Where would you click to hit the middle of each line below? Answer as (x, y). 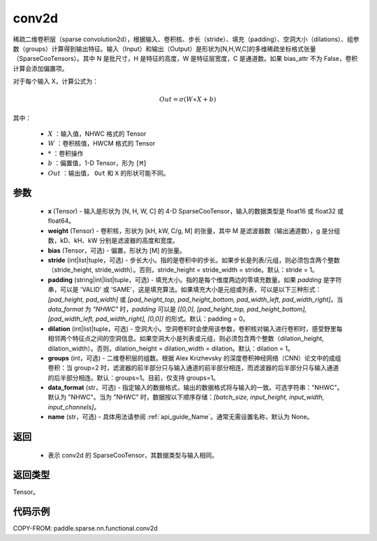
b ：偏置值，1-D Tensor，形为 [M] (97, 163)
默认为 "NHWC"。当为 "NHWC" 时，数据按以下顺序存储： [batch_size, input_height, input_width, (186, 397)
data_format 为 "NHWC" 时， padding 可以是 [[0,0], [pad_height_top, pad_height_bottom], (177, 309)
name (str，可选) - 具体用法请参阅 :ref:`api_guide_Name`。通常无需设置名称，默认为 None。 (180, 417)
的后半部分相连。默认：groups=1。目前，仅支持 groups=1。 (134, 377)
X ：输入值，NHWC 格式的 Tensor (97, 134)
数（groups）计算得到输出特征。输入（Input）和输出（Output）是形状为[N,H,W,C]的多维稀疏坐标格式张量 (165, 48)
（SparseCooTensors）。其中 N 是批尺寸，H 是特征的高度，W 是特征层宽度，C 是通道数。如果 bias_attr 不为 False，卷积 (185, 59)
